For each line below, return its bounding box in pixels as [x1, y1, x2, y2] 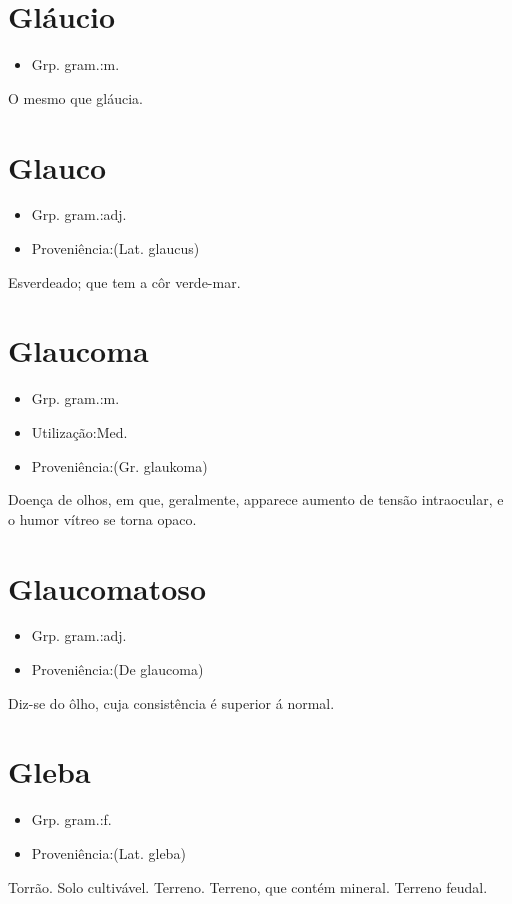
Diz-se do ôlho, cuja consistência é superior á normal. [8, 692, 335, 713]
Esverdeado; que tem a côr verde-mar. [8, 271, 241, 292]
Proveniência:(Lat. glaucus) [31, 238, 200, 259]
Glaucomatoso [8, 567, 207, 608]
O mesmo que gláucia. [8, 87, 144, 108]
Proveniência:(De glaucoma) [31, 659, 204, 680]
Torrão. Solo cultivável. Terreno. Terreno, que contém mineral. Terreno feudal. [8, 876, 488, 897]
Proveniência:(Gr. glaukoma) [31, 455, 208, 476]
